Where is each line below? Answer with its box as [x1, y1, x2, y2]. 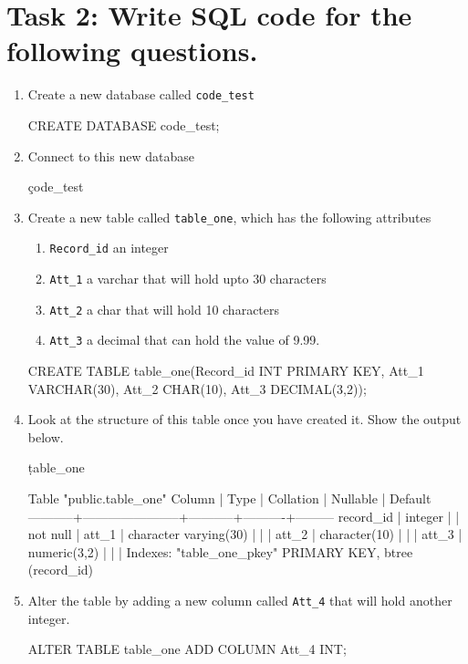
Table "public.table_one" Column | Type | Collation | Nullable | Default [27, 489, 432, 507]
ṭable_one [27, 458, 85, 477]
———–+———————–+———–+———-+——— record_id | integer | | [27, 506, 460, 525]
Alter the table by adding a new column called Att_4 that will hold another [27, 590, 452, 609]
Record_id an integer [49, 238, 169, 257]
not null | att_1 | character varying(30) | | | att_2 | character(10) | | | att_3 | [27, 524, 463, 544]
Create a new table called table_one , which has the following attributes [27, 207, 432, 226]
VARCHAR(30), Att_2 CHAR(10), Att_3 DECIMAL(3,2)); [27, 379, 367, 398]
